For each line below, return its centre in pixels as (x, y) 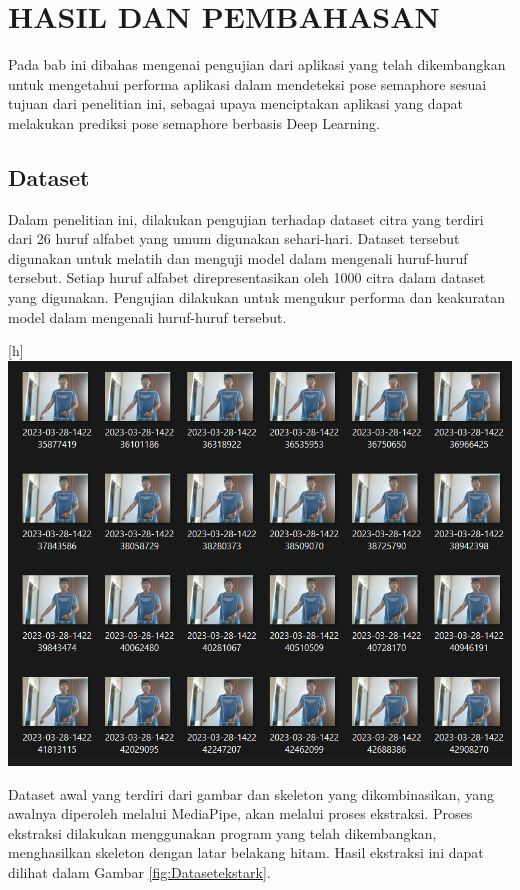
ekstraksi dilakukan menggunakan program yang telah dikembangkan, (222, 832)
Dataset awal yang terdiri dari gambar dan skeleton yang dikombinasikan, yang (251, 793)
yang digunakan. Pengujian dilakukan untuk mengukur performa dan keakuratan (257, 297)
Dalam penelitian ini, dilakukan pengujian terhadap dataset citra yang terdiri (246, 218)
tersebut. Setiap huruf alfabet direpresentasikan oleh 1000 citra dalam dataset (247, 277)
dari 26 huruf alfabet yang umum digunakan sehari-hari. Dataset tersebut (234, 238)
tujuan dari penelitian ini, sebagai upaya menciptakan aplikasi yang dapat (235, 103)
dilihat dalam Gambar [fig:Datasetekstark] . (139, 872)
